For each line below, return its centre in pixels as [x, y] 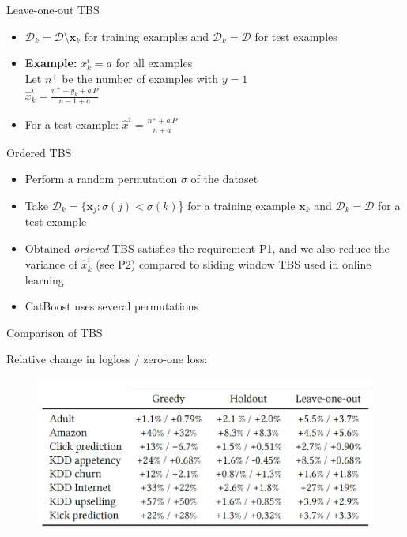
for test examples [296, 36]
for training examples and [147, 36]
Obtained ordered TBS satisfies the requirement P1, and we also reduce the [207, 248]
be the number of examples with [140, 78]
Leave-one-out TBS [53, 9]
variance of [51, 264]
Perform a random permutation [101, 179]
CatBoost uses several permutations [111, 306]
